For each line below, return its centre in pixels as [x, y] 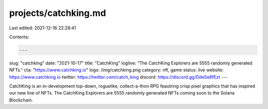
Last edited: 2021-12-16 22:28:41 [43, 28]
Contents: [19, 37]
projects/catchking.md [58, 13]
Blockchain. [21, 100]
